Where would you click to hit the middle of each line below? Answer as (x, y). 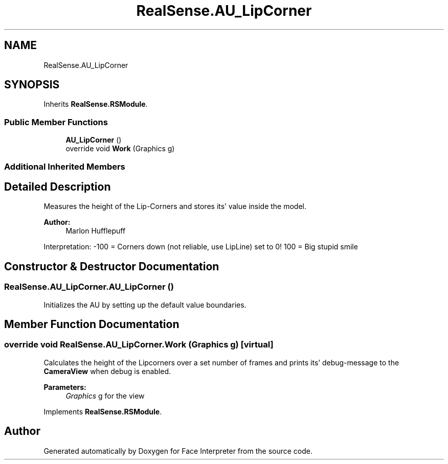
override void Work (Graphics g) (120, 149)
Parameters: (65, 387)
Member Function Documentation (92, 324)
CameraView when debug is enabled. (107, 371)
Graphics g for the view (105, 396)
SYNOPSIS (32, 85)
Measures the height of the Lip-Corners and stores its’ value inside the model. (175, 206)
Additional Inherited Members (65, 166)
